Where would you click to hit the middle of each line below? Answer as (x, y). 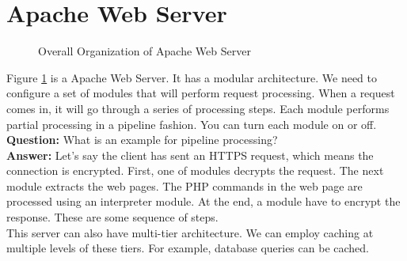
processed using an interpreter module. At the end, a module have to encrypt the (203, 201)
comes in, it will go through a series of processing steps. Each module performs (198, 108)
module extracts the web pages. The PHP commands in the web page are (184, 185)
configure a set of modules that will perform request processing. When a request (201, 93)
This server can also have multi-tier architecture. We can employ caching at (190, 232)
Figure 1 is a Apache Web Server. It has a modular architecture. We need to (192, 77)
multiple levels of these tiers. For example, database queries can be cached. (188, 248)
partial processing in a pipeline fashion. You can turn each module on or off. (192, 124)
